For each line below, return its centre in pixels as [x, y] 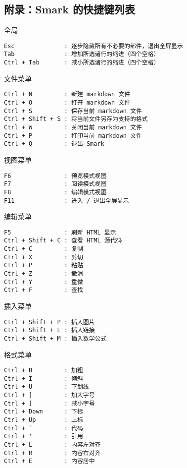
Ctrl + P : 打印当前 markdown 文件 [73, 136]
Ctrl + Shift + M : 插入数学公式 [55, 338]
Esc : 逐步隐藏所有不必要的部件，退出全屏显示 [93, 46]
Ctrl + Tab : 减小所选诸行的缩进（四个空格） [82, 63]
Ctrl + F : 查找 [44, 290]
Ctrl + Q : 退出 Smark [54, 144]
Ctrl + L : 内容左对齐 [52, 445]
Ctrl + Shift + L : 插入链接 [49, 330]
